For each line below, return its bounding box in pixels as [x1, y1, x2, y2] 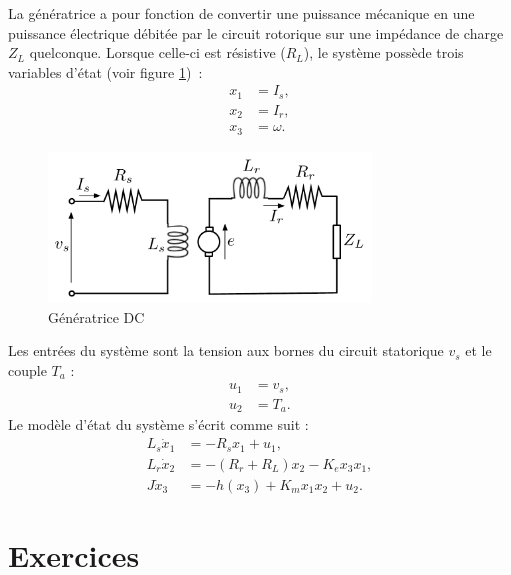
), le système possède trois [303, 42, 464, 63]
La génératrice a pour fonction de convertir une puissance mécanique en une [8, 3, 475, 23]
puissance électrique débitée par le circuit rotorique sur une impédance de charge [8, 22, 504, 43]
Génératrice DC [48, 306, 145, 327]
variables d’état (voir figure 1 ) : [8, 61, 203, 82]
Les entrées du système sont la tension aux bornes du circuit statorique [8, 340, 444, 361]
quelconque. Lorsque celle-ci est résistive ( [29, 42, 286, 63]
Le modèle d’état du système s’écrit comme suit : [8, 414, 309, 435]
